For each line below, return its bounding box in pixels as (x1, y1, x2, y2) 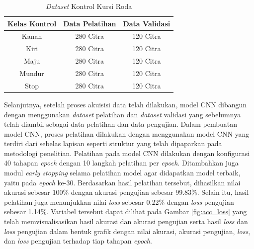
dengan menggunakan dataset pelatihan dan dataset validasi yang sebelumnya (4, 109, 241, 119)
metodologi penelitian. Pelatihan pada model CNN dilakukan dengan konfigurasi (4, 148, 250, 158)
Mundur (19, 68, 44, 78)
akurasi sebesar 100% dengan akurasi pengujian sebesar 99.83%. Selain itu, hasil (4, 187, 249, 197)
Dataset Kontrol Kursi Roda (46, 1, 132, 11)
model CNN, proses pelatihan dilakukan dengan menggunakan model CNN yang (4, 128, 250, 139)
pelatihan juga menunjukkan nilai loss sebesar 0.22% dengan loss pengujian (4, 196, 234, 207)
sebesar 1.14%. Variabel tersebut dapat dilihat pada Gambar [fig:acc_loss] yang (4, 206, 247, 217)
